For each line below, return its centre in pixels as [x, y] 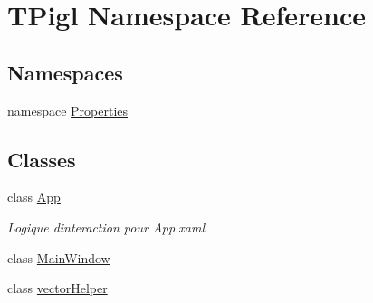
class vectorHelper [57, 288]
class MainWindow [59, 257]
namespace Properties [68, 110]
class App [34, 197]
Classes [42, 159]
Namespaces [65, 72]
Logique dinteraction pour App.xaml [106, 227]
